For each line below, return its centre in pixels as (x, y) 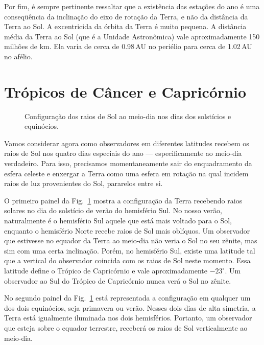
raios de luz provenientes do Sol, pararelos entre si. (83, 183)
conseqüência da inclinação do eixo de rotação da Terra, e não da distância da (126, 16)
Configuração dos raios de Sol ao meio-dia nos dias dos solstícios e (128, 116)
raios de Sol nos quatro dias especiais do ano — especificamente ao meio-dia (123, 153)
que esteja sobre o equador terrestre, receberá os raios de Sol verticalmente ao (126, 327)
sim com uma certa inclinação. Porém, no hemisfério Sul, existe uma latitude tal (130, 250)
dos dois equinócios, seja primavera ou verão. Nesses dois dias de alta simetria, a (130, 307)
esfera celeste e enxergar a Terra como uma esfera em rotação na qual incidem (126, 173)
